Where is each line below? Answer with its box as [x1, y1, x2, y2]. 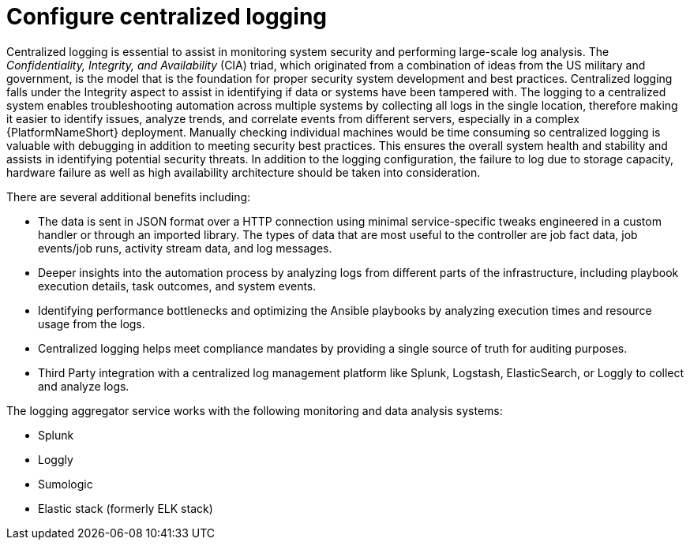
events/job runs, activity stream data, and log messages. [38, 241, 332, 255]
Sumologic [38, 477, 93, 491]
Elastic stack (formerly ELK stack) [38, 501, 213, 515]
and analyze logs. [38, 379, 129, 393]
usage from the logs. [38, 316, 145, 331]
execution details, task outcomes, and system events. [38, 279, 317, 293]
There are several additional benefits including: [6, 189, 251, 204]
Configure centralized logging [6, 3, 328, 30]
